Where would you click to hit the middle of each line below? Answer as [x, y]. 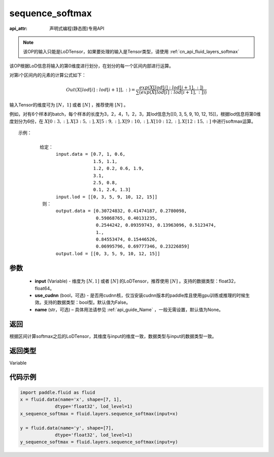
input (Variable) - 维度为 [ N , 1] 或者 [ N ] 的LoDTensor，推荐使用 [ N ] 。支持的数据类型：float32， [136, 281]
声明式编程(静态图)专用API [77, 28]
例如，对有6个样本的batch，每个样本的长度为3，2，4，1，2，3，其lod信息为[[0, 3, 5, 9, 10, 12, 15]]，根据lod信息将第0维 [135, 114]
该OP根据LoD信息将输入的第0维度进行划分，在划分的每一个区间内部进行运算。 [91, 65]
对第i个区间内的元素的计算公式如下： [48, 75]
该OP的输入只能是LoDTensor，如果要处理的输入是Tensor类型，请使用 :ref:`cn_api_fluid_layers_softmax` [131, 52]
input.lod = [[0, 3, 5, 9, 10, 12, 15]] [107, 197]
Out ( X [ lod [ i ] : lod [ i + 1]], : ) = [101, 90]
